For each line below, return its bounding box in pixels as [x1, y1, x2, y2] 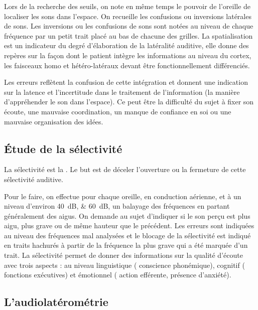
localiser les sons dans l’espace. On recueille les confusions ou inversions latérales [4, 11, 251, 21]
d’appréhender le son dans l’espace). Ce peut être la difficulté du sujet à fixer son [4, 96, 254, 107]
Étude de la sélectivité [4, 140, 122, 156]
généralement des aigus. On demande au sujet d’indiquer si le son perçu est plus [4, 210, 250, 221]
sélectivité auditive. [4, 174, 63, 184]
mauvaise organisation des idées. [4, 116, 103, 126]
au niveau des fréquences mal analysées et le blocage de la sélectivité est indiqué [4, 230, 251, 240]
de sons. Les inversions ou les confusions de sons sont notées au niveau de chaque [4, 21, 253, 31]
